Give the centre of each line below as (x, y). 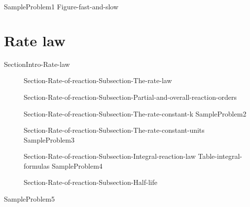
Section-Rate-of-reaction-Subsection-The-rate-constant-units (114, 130)
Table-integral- (220, 156)
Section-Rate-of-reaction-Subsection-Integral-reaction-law (110, 156)
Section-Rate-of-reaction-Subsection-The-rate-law (98, 80)
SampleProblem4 (77, 165)
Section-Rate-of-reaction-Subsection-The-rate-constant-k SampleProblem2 (135, 113)
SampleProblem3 (49, 139)
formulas (37, 165)
